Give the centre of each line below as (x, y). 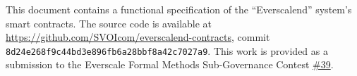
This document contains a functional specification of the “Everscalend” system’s (179, 9)
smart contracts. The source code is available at (109, 23)
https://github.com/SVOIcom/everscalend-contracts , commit (138, 37)
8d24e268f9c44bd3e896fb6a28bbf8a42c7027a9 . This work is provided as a (167, 50)
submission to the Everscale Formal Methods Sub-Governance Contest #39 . (170, 64)
